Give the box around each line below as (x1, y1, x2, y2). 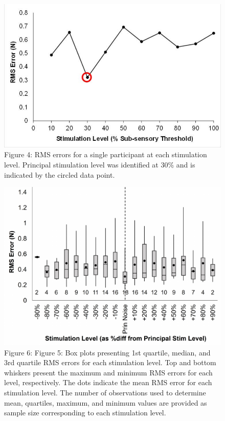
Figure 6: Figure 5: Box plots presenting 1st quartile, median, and (4, 347, 211, 357)
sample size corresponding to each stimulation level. (4, 407, 166, 418)
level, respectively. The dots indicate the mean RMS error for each (4, 377, 212, 388)
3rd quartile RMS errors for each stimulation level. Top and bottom (4, 357, 216, 368)
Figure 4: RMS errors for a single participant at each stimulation (4, 149, 207, 160)
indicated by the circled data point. (4, 169, 115, 180)
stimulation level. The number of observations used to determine (4, 387, 206, 398)
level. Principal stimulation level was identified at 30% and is (4, 159, 195, 170)
